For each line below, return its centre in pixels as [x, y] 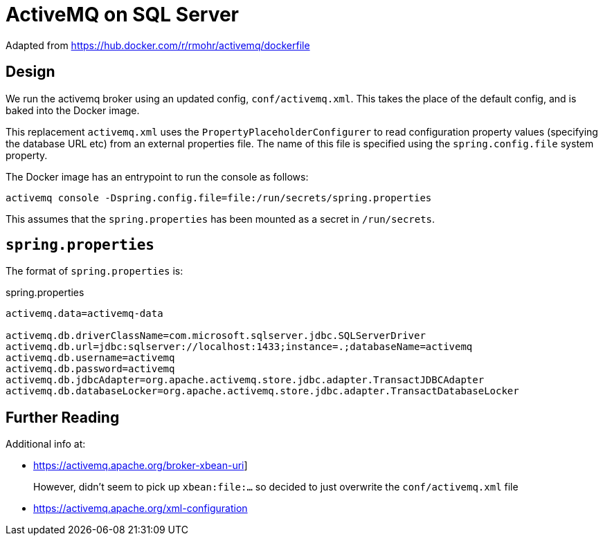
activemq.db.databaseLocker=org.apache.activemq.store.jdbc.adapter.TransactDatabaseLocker [262, 391]
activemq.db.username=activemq [90, 358]
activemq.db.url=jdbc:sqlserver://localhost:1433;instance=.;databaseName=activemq [239, 347]
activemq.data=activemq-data [84, 314]
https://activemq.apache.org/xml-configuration [141, 508]
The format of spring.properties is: [94, 271]
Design [30, 72]
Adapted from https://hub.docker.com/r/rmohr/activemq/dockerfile [158, 45]
